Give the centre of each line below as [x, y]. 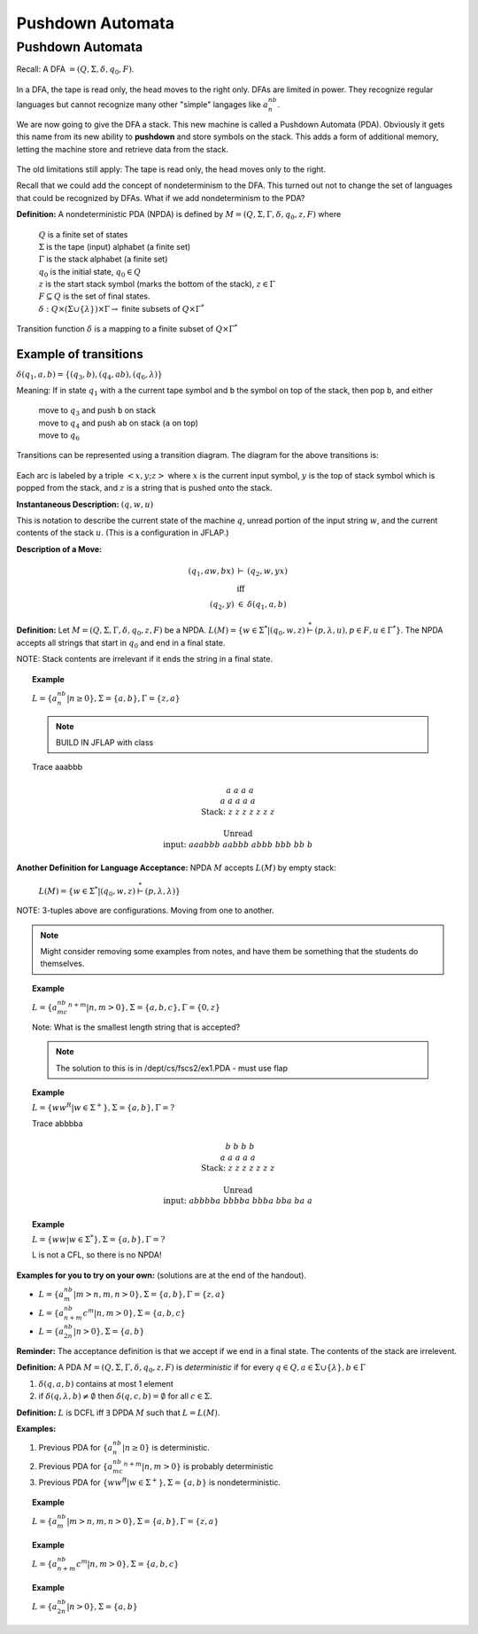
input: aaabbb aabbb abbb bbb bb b [238, 844]
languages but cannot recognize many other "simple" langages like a [143, 104]
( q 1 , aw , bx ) [211, 572]
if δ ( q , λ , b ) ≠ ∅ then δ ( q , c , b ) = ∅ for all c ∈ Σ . [125, 1397]
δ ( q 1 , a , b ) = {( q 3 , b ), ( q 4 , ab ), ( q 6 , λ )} [89, 375]
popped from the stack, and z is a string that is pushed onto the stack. [145, 488]
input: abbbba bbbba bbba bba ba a [238, 1201]
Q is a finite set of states [83, 234]
